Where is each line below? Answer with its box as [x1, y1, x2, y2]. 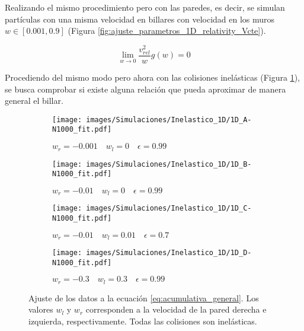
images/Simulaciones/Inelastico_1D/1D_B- [86, 160, 252, 168]
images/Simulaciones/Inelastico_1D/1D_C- [86, 204, 252, 213]
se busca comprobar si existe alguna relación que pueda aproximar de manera [5, 82, 286, 95]
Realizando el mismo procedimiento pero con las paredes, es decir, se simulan [5, 1, 285, 13]
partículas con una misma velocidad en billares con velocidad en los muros [5, 12, 275, 25]
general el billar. [5, 94, 63, 107]
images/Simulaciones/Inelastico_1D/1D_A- [86, 115, 252, 124]
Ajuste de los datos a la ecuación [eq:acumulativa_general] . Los [28, 291, 259, 304]
